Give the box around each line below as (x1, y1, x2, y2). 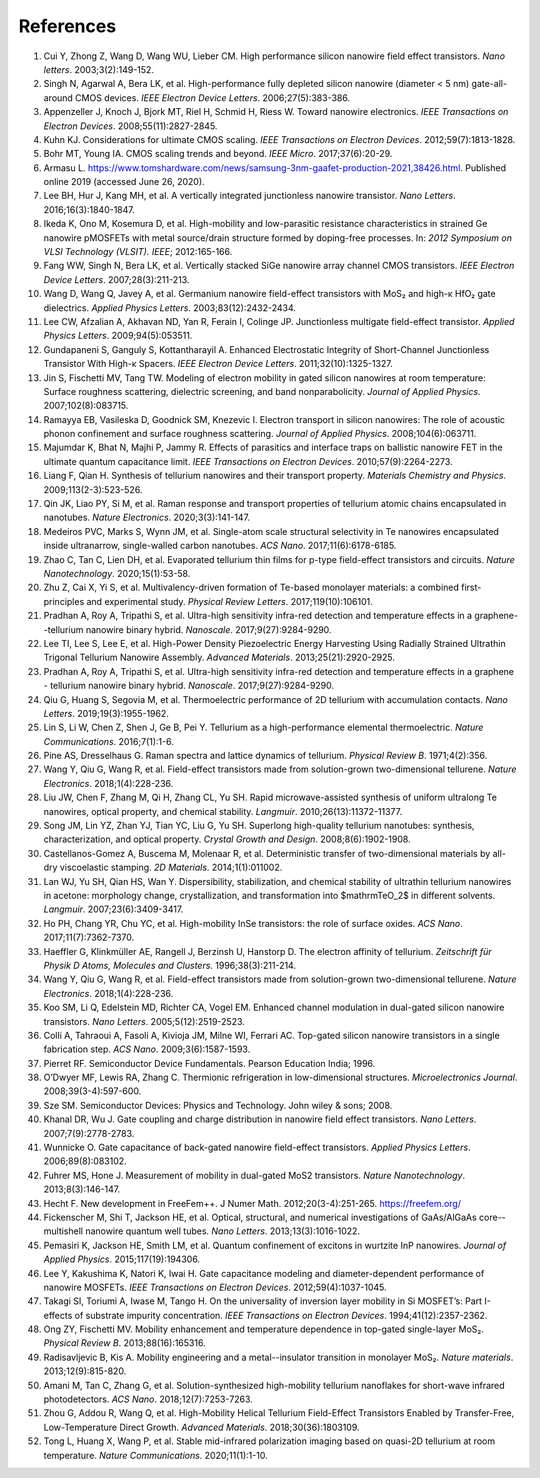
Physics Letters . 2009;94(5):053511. (43, 330, 193, 342)
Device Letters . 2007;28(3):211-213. (43, 273, 190, 285)
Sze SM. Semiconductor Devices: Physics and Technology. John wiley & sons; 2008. (43, 1099, 393, 1111)
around (43, 91, 74, 104)
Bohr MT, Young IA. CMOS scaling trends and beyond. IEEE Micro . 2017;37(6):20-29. (43, 148, 393, 160)
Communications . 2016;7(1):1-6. (43, 735, 174, 747)
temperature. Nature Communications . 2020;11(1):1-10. (43, 1449, 269, 1461)
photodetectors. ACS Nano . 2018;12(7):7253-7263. (43, 1393, 254, 1405)
